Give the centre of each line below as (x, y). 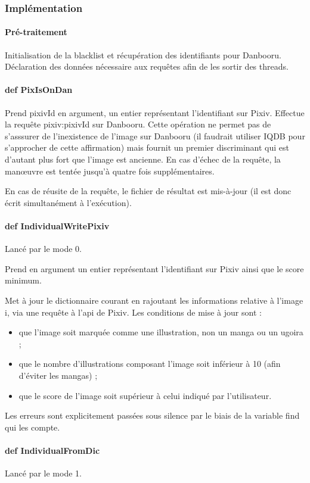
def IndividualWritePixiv (57, 225)
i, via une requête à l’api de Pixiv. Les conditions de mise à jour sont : (133, 312)
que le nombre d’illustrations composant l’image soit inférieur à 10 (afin (150, 364)
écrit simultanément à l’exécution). (68, 202)
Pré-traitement (36, 32)
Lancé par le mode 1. (43, 473)
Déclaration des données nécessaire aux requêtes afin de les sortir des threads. (147, 66)
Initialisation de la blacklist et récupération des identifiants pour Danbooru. (143, 54)
